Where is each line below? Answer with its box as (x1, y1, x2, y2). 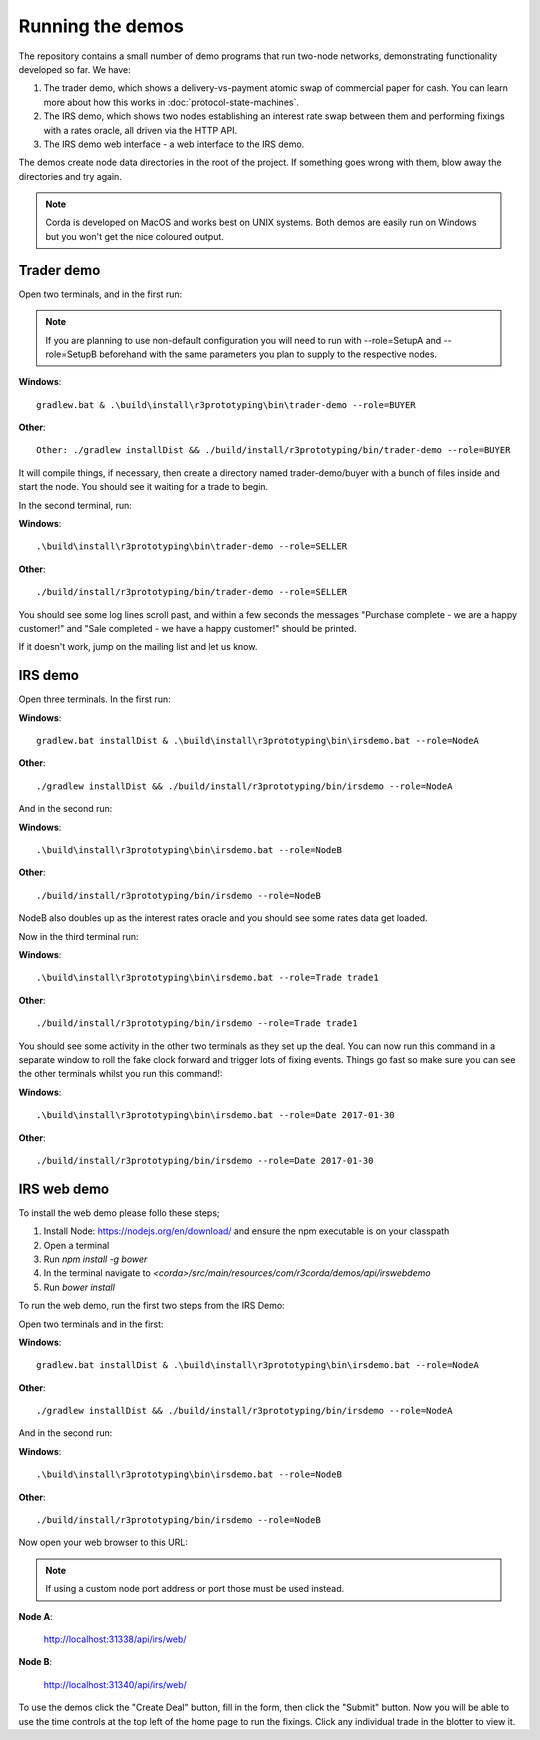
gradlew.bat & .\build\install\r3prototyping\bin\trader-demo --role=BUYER (36, 399, 416, 410)
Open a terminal (43, 1239, 110, 1251)
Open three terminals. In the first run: (18, 693, 171, 705)
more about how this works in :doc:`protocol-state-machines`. (43, 96, 300, 108)
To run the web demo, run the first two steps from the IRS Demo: (18, 1300, 285, 1312)
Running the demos (18, 15, 184, 37)
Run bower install (43, 1281, 115, 1293)
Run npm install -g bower (43, 1253, 148, 1265)
